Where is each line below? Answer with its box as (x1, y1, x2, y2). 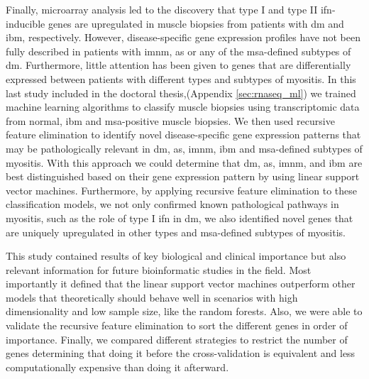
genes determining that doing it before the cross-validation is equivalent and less (6, 346, 356, 361)
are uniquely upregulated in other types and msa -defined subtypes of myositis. (6, 224, 346, 239)
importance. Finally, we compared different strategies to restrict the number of (6, 331, 348, 346)
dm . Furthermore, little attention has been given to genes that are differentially (6, 57, 351, 72)
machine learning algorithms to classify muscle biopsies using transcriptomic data (6, 99, 360, 114)
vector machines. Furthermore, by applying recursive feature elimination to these (6, 182, 357, 197)
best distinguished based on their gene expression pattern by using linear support (6, 169, 360, 184)
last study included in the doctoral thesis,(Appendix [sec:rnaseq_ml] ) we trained (6, 85, 356, 100)
